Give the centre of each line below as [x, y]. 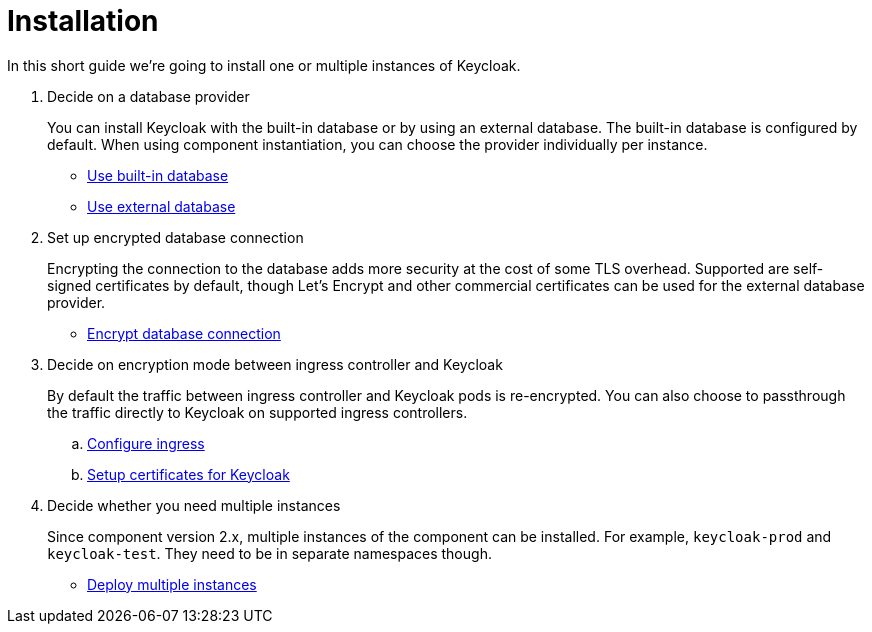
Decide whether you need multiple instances [194, 505]
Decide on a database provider [148, 96]
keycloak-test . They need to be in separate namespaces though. [269, 553]
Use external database [161, 206]
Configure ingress [146, 443]
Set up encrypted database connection [175, 237]
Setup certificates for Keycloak [188, 474]
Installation [83, 21]
